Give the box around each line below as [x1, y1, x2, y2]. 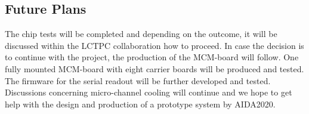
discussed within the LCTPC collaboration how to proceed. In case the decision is [5, 39, 304, 51]
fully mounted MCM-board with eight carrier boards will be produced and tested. [5, 62, 304, 75]
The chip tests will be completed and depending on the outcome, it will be [5, 27, 277, 40]
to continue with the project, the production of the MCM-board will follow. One [5, 51, 299, 63]
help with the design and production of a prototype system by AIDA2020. [5, 97, 276, 110]
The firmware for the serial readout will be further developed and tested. [5, 74, 271, 87]
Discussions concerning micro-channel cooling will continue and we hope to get [5, 86, 292, 98]
